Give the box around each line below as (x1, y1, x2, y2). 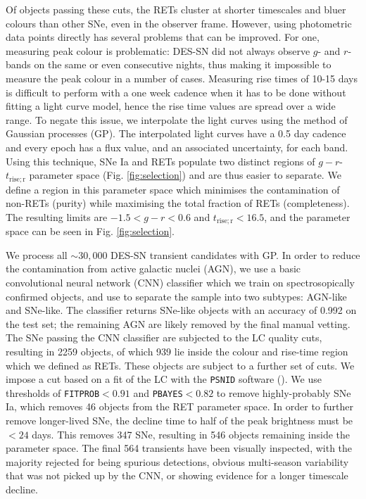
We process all (6, 247, 68, 262)
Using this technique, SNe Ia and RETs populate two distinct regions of (6, 153, 315, 168)
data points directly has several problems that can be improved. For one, (6, 30, 320, 44)
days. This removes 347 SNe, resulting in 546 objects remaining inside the (32, 427, 350, 441)
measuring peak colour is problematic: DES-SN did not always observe (6, 43, 310, 58)
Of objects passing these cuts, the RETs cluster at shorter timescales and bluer (6, 2, 346, 16)
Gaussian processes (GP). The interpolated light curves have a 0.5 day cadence (6, 126, 346, 141)
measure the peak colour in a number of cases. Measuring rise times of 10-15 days (6, 70, 358, 85)
